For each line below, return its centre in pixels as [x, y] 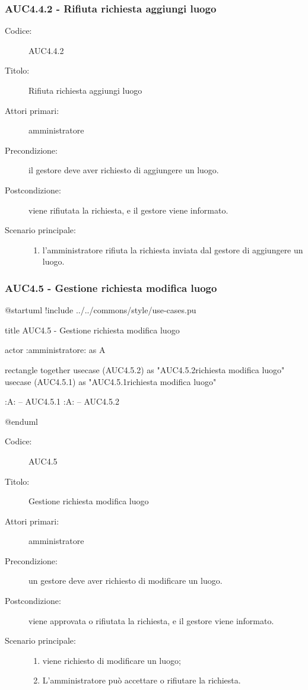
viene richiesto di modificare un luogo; [112, 660]
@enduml [22, 421]
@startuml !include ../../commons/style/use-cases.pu [101, 310]
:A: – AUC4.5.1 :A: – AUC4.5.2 [62, 401]
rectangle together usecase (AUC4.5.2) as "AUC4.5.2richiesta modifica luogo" [145, 369]
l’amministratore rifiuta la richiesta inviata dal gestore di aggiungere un [173, 249]
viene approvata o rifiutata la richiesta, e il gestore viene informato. [151, 620]
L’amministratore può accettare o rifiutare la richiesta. [142, 680]
